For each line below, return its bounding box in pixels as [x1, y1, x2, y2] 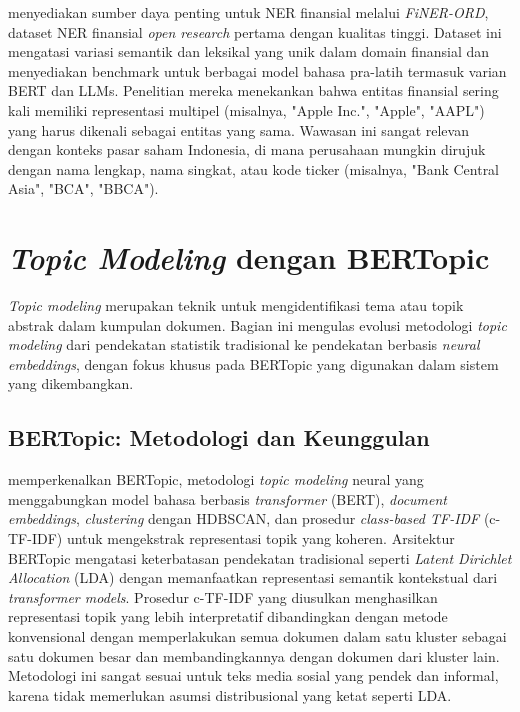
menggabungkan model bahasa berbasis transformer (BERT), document [8, 488, 447, 509]
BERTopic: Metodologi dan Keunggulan [8, 422, 430, 453]
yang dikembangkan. [8, 373, 134, 394]
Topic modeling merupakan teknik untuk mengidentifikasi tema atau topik [8, 295, 464, 316]
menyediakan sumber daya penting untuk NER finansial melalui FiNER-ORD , [8, 2, 489, 22]
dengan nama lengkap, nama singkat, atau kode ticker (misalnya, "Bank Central [8, 158, 500, 179]
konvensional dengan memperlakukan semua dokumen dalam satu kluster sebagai [8, 625, 507, 646]
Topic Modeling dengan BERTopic [8, 237, 490, 279]
